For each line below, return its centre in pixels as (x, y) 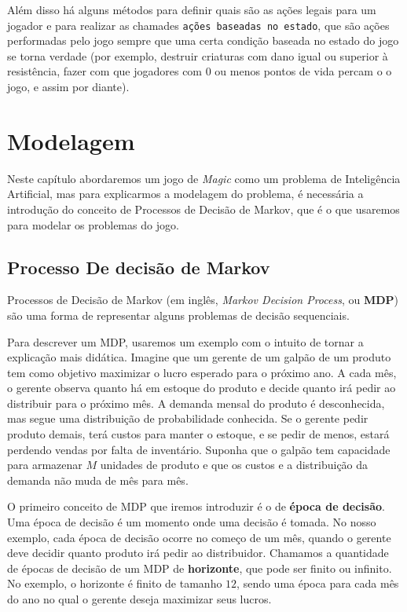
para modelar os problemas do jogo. (93, 224)
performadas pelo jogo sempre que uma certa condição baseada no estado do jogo (203, 40)
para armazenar (45, 465)
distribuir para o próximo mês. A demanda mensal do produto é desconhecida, (196, 403)
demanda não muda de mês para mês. (98, 480)
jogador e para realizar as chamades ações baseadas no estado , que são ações (198, 25)
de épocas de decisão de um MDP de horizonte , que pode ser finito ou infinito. (200, 568)
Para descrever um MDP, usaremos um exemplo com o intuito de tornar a (185, 341)
